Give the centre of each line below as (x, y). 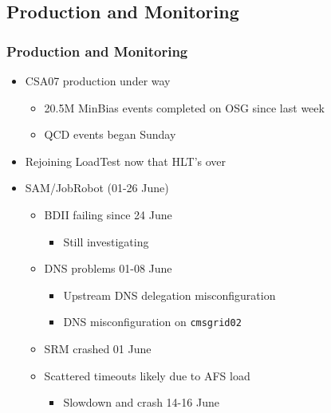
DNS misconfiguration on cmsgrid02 (152, 322)
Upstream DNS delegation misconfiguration (169, 295)
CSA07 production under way (98, 81)
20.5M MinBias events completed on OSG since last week (184, 107)
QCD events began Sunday (110, 134)
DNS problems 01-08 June (108, 268)
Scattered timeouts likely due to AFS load (147, 375)
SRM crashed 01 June (98, 348)
